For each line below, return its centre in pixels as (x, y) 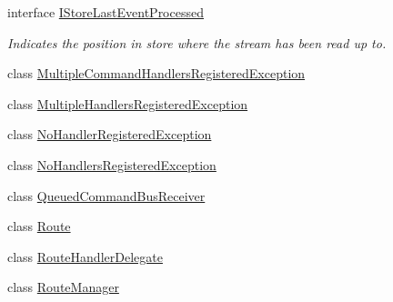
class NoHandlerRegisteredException (110, 134)
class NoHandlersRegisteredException (112, 164)
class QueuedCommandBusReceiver (106, 195)
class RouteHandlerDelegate (85, 256)
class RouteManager (63, 287)
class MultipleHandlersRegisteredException (128, 103)
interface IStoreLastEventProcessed (106, 12)
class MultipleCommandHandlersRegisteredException (156, 73)
